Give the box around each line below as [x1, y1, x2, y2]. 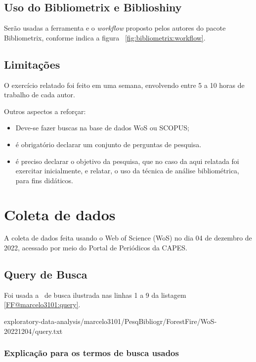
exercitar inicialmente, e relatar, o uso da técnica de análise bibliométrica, [15, 165, 240, 176]
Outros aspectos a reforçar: [4, 106, 86, 116]
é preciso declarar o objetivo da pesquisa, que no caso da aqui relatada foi [15, 156, 239, 166]
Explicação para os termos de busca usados [4, 347, 179, 359]
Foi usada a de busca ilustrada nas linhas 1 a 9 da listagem [4, 289, 186, 300]
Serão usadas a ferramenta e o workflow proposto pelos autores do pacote [4, 23, 226, 33]
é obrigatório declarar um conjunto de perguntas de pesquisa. [15, 139, 202, 149]
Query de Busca [4, 267, 87, 282]
